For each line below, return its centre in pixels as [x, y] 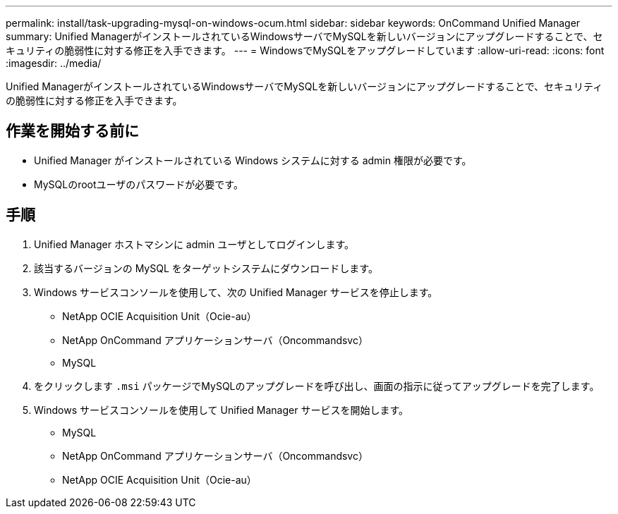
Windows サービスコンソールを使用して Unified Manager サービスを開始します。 [221, 410]
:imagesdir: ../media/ [54, 63]
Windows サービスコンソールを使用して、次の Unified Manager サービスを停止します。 [236, 292]
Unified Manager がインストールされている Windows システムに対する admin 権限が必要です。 [253, 160]
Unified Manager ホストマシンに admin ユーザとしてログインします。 [194, 244]
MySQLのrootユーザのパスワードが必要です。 [139, 184]
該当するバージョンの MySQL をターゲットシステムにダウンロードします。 [206, 268]
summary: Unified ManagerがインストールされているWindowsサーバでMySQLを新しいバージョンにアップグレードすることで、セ [304, 36]
